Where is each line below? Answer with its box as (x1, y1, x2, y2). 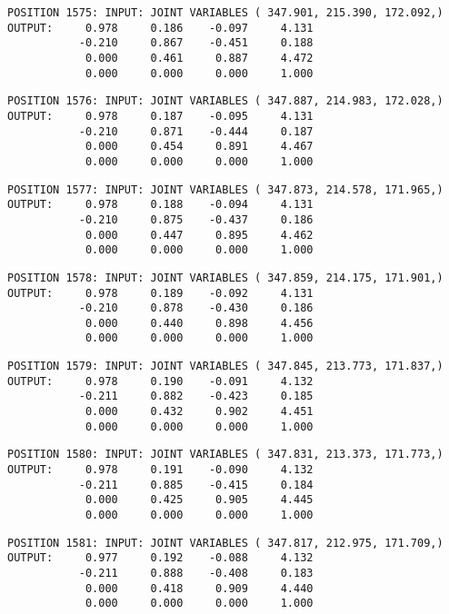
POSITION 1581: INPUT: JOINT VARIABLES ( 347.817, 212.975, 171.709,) (7, 536, 444, 550)
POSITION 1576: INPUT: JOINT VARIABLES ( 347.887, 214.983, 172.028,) (7, 94, 444, 108)
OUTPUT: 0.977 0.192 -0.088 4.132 (7, 551, 314, 565)
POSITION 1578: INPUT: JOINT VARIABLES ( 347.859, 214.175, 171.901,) (7, 271, 444, 284)
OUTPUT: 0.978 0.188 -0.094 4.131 (7, 198, 314, 212)
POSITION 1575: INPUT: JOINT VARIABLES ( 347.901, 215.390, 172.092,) (7, 6, 444, 19)
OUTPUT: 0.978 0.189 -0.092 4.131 (7, 286, 314, 300)
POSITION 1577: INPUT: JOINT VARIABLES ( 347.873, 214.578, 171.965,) (7, 183, 444, 196)
